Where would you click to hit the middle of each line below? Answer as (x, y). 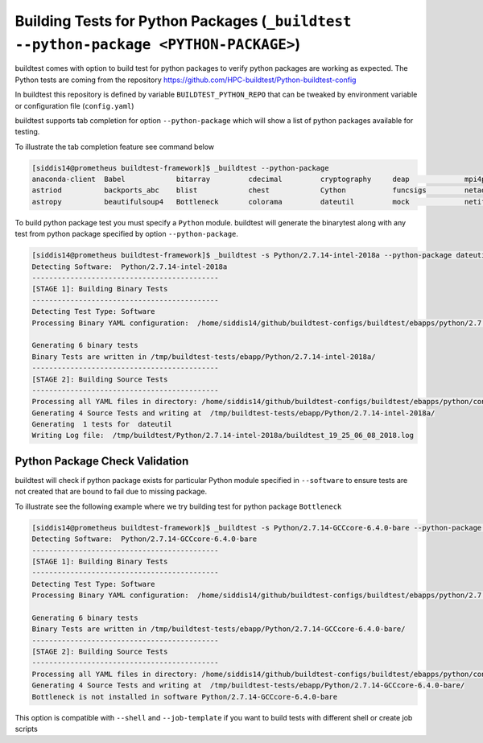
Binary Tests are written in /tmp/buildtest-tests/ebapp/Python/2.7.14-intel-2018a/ (204, 357)
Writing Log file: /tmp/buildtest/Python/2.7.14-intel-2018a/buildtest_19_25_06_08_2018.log (223, 435)
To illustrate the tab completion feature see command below (115, 147)
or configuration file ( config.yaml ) (74, 105)
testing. (27, 132)
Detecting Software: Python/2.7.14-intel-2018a (130, 266)
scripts (26, 729)
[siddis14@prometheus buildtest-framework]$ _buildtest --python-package (180, 168)
